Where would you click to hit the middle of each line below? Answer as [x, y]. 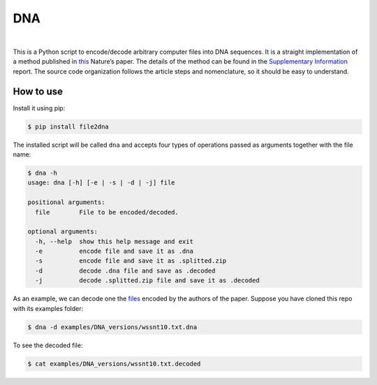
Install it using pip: [39, 108]
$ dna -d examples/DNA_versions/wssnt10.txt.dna [112, 327]
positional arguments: [66, 202]
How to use [38, 91]
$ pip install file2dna [68, 126]
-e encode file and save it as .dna [114, 251]
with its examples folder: [48, 308]
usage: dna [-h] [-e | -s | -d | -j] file [101, 183]
